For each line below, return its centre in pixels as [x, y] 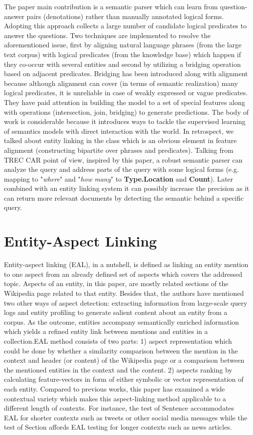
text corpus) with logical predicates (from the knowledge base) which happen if [123, 54]
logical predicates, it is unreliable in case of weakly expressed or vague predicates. [126, 93]
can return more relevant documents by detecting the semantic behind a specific [124, 197]
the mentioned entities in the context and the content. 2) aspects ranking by [118, 369]
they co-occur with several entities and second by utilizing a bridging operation [122, 64]
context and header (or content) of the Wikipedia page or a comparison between [124, 360]
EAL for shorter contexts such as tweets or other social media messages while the [126, 417]
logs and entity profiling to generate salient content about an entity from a [116, 312]
